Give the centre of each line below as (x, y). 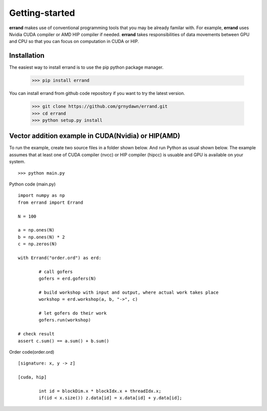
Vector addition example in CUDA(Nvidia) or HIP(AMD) (95, 136)
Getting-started (42, 13)
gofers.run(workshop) (65, 320)
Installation (27, 56)
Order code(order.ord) (32, 352)
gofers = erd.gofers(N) (67, 279)
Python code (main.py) (32, 184)
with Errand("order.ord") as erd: (60, 258)
